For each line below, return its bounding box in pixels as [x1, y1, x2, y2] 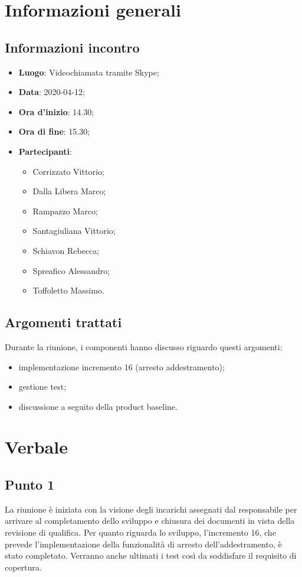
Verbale [5, 435, 68, 459]
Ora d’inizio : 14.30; [18, 105, 94, 118]
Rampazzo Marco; [32, 204, 98, 217]
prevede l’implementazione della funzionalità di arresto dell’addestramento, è [5, 537, 282, 550]
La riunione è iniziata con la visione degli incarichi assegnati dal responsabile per [5, 503, 297, 515]
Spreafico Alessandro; [32, 264, 110, 276]
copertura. [5, 560, 42, 573]
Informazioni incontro [5, 38, 140, 56]
